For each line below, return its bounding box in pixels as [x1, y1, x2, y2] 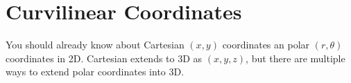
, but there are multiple [246, 50, 345, 65]
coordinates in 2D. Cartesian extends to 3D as [6, 50, 203, 65]
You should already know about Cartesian [6, 37, 185, 52]
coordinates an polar [222, 37, 310, 52]
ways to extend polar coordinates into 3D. [6, 64, 185, 79]
